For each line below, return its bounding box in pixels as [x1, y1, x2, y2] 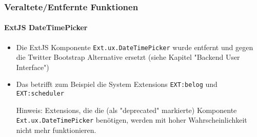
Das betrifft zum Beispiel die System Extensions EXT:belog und [16, 79, 218, 89]
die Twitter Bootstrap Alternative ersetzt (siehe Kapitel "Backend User [16, 52, 240, 62]
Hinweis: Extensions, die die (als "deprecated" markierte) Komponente [16, 104, 237, 115]
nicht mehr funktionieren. [16, 125, 96, 135]
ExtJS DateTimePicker [4, 22, 88, 33]
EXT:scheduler [16, 90, 64, 98]
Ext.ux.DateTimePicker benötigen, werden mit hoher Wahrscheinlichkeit [16, 115, 247, 125]
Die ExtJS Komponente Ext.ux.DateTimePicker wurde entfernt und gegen [16, 41, 253, 52]
